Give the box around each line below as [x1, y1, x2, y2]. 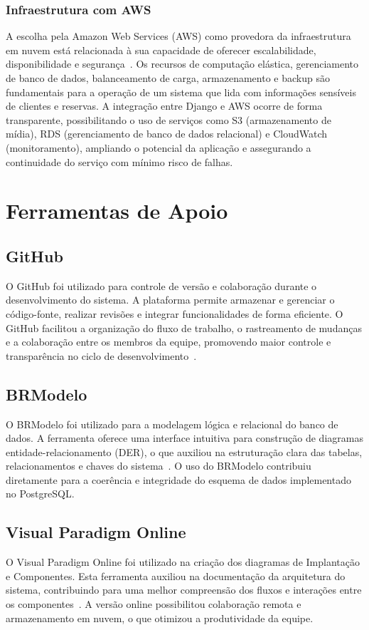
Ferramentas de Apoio [6, 196, 228, 225]
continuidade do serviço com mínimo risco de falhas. [6, 154, 233, 169]
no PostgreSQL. [6, 486, 75, 501]
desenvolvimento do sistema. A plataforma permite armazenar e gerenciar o [6, 292, 335, 307]
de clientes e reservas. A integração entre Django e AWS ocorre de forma [6, 98, 323, 113]
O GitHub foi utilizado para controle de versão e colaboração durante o [6, 278, 317, 293]
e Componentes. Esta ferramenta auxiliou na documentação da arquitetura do [6, 568, 346, 583]
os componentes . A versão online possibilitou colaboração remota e [6, 597, 301, 611]
